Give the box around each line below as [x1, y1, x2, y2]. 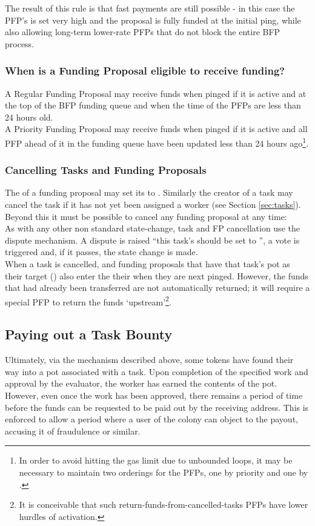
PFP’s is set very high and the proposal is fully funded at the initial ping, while [5, 13, 301, 26]
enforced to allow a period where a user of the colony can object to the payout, [5, 413, 298, 425]
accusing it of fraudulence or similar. [5, 424, 141, 437]
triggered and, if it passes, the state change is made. [5, 245, 198, 258]
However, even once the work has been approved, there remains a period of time [5, 389, 303, 402]
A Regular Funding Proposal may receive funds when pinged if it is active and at [5, 87, 307, 99]
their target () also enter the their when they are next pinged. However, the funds [5, 269, 308, 282]
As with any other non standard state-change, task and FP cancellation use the [5, 222, 300, 235]
